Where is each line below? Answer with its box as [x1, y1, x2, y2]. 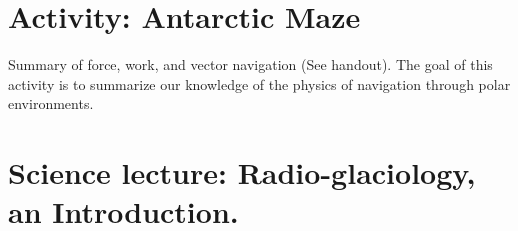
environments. [8, 93, 94, 114]
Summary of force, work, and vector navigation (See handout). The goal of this [8, 54, 493, 75]
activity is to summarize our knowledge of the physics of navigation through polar [8, 73, 511, 94]
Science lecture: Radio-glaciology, [8, 152, 476, 193]
